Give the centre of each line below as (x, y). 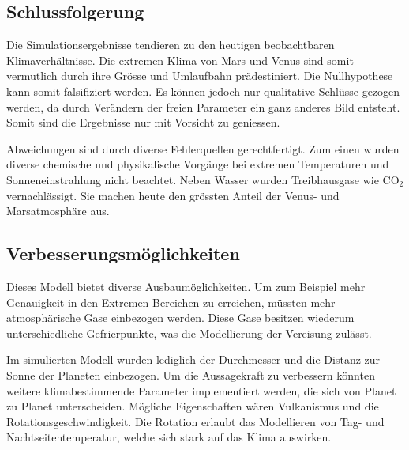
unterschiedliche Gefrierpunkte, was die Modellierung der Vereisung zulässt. (189, 333)
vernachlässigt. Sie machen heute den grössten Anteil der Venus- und (173, 195)
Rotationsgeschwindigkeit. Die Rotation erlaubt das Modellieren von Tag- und (195, 421)
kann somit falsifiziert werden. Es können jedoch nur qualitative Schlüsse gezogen (203, 91)
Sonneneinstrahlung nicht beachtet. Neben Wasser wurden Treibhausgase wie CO (203, 179)
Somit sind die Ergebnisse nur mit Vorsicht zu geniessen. (143, 122)
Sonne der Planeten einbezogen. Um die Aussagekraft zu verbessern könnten (191, 374)
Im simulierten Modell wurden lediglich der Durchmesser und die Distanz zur (193, 359)
